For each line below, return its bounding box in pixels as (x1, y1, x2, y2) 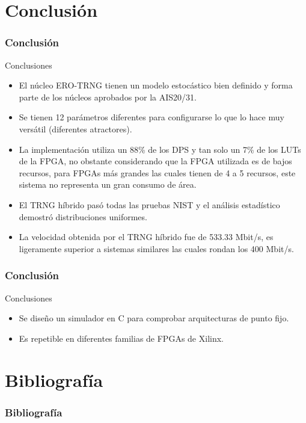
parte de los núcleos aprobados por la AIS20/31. (19, 90, 197, 103)
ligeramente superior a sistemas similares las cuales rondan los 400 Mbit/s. (19, 242, 294, 255)
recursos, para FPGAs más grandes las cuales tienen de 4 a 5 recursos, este (19, 166, 296, 179)
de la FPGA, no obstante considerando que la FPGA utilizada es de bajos (19, 155, 292, 167)
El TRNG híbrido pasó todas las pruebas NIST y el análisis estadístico (19, 198, 280, 211)
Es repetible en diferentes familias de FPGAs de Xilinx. (19, 332, 224, 344)
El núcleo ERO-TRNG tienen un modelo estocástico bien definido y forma (19, 79, 293, 91)
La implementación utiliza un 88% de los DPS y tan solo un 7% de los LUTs (19, 143, 301, 155)
